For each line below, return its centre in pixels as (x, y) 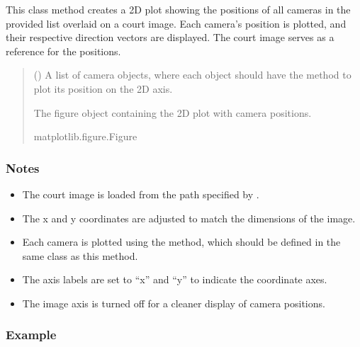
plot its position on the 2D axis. (103, 88)
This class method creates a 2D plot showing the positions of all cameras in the (178, 9)
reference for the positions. (63, 51)
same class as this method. (80, 255)
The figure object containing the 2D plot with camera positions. (173, 112)
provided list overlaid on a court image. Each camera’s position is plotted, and (176, 23)
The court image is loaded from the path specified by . (141, 194)
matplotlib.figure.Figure (85, 136)
